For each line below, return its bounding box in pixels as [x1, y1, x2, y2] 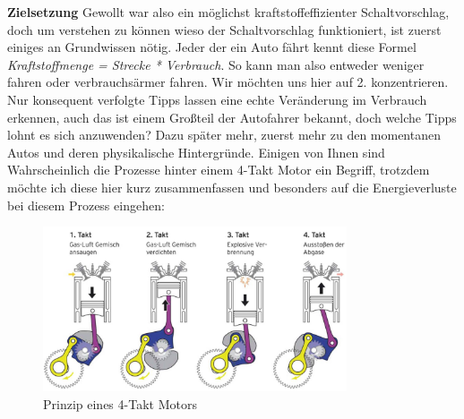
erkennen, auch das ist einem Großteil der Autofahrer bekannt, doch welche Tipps [7, 107, 457, 126]
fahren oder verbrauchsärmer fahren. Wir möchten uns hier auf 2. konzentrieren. [7, 73, 449, 91]
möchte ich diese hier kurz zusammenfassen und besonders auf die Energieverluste [7, 177, 457, 196]
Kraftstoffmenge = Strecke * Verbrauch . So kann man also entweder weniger [7, 55, 425, 73]
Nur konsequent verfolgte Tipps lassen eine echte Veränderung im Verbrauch [7, 90, 427, 108]
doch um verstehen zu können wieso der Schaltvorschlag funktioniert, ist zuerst [7, 20, 442, 38]
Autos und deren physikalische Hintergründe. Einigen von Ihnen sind [7, 142, 385, 161]
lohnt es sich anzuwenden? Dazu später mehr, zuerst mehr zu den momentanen [7, 125, 441, 144]
